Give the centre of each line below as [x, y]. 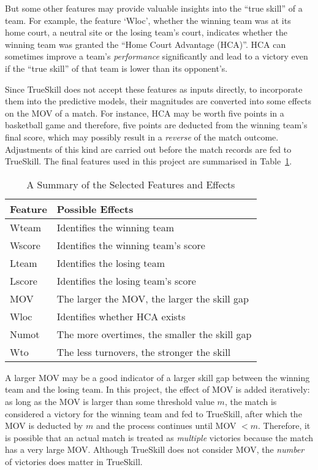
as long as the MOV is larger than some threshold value [110, 401]
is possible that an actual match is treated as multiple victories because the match [159, 437]
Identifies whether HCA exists [121, 316]
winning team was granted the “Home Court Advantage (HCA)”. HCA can [146, 44]
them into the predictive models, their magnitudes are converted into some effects [158, 101]
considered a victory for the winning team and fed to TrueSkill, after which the [153, 413]
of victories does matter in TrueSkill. [74, 461]
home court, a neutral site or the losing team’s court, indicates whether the [146, 32]
